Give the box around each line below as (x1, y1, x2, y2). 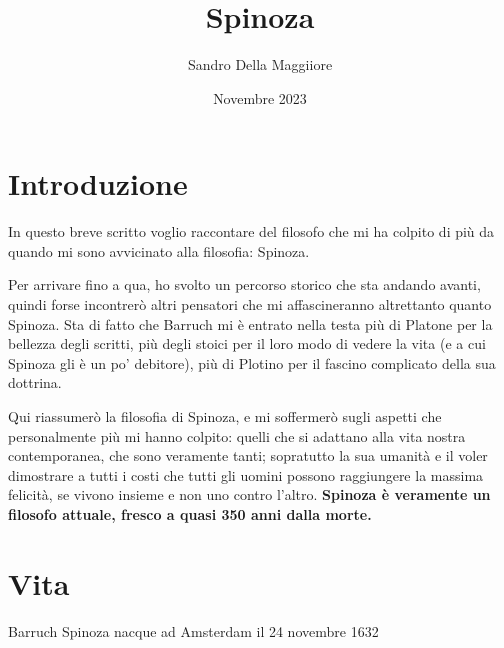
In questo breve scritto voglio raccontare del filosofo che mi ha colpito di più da (8, 221, 495, 242)
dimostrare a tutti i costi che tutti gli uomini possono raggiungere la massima (8, 464, 484, 485)
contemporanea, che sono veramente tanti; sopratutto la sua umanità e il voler (8, 445, 488, 466)
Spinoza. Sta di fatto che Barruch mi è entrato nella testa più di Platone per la (8, 313, 493, 334)
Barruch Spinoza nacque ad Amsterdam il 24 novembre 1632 (8, 620, 379, 641)
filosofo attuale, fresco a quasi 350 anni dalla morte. (8, 503, 372, 524)
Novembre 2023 (213, 87, 307, 108)
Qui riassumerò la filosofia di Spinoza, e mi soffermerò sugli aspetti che (8, 406, 442, 426)
